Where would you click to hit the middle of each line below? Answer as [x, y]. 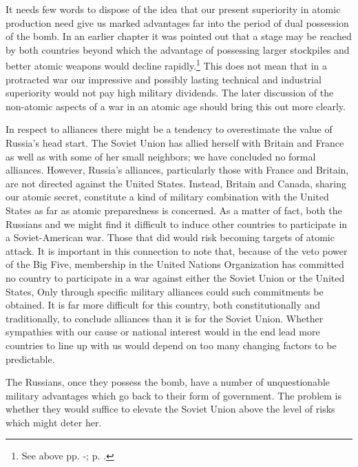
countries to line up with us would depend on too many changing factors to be [171, 345]
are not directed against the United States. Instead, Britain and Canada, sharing [176, 183]
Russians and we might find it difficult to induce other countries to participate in [177, 224]
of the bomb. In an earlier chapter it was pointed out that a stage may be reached [179, 36]
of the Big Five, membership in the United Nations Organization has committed [175, 264]
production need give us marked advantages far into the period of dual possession [177, 22]
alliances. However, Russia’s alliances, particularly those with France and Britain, [177, 170]
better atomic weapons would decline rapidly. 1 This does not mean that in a [166, 65]
